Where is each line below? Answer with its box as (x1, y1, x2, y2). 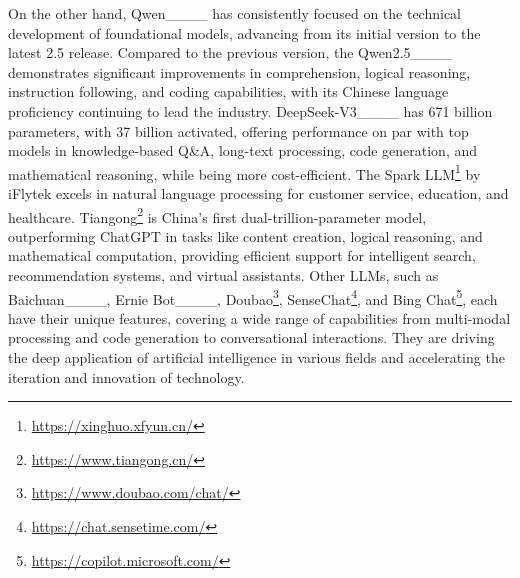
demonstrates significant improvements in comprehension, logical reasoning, (8, 61, 471, 82)
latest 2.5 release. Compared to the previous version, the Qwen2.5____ (8, 42, 453, 63)
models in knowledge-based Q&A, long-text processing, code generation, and (8, 140, 477, 161)
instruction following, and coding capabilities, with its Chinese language (8, 81, 449, 102)
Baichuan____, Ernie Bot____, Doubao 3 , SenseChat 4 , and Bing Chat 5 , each (8, 285, 498, 309)
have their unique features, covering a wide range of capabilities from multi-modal (8, 307, 511, 328)
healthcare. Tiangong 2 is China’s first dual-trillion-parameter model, (8, 203, 427, 227)
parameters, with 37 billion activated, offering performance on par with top (8, 120, 469, 141)
